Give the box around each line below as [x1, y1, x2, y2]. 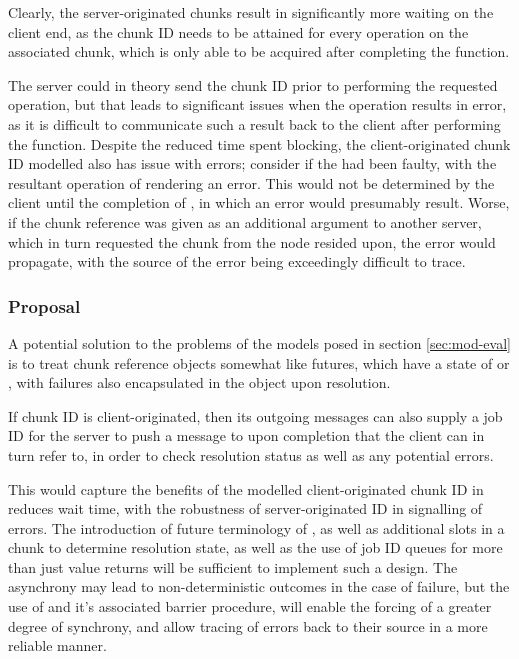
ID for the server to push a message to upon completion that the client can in [8, 425, 485, 446]
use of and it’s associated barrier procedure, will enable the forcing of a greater [8, 596, 492, 617]
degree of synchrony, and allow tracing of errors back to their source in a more [8, 615, 488, 636]
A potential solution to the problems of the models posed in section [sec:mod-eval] [8, 332, 511, 353]
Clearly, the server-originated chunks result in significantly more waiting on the [8, 2, 494, 22]
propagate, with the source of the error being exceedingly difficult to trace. [8, 251, 466, 272]
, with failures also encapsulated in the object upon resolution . [8, 372, 391, 393]
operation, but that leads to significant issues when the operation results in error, [8, 94, 507, 115]
